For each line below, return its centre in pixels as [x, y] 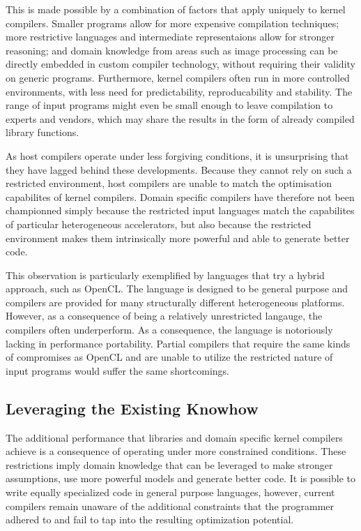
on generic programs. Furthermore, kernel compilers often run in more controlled [178, 77]
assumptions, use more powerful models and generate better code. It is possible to [181, 478]
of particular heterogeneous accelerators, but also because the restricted [159, 224]
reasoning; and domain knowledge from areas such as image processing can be [172, 50]
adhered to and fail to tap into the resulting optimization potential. [150, 519]
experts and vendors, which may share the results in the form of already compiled [180, 118]
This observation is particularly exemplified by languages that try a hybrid [165, 275]
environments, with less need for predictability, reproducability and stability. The [179, 91]
